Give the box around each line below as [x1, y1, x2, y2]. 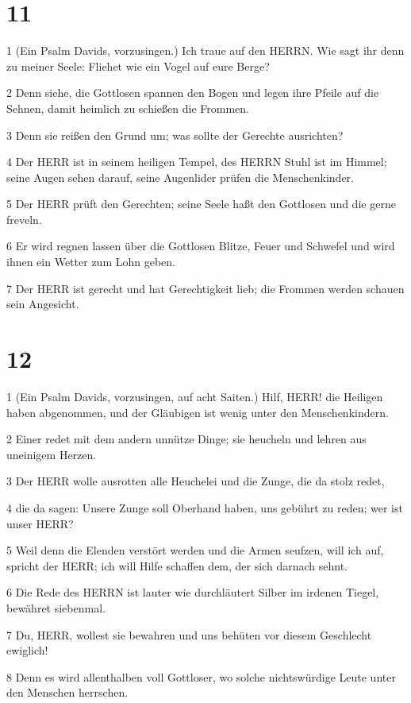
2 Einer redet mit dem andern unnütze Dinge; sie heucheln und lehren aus [6, 431, 367, 447]
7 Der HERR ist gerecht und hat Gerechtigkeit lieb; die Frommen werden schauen [6, 280, 405, 296]
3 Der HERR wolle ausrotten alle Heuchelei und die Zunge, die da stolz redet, [6, 473, 385, 489]
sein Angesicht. [6, 295, 79, 312]
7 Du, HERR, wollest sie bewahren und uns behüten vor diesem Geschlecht [6, 626, 372, 643]
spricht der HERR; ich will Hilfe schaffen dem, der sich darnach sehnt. [6, 557, 348, 574]
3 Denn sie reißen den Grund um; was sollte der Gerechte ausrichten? [6, 126, 344, 143]
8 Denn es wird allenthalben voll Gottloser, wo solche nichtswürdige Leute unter [6, 668, 396, 685]
